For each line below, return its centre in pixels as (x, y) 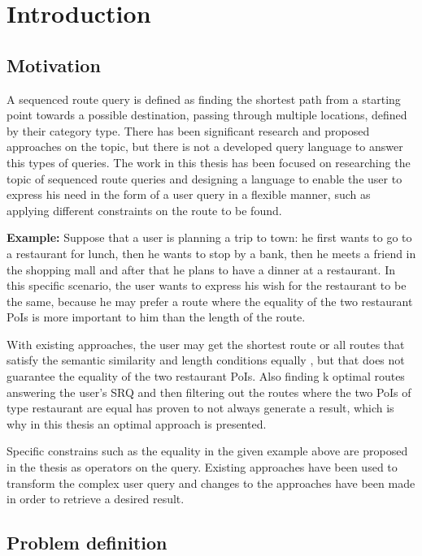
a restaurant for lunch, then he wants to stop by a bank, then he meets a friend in (211, 253)
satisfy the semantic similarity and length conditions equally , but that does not (206, 360)
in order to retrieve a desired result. (96, 499)
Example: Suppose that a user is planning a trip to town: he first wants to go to (209, 237)
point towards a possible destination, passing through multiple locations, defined (207, 115)
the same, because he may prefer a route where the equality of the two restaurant (210, 301)
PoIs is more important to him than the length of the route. (156, 317)
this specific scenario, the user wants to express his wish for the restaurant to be (207, 285)
